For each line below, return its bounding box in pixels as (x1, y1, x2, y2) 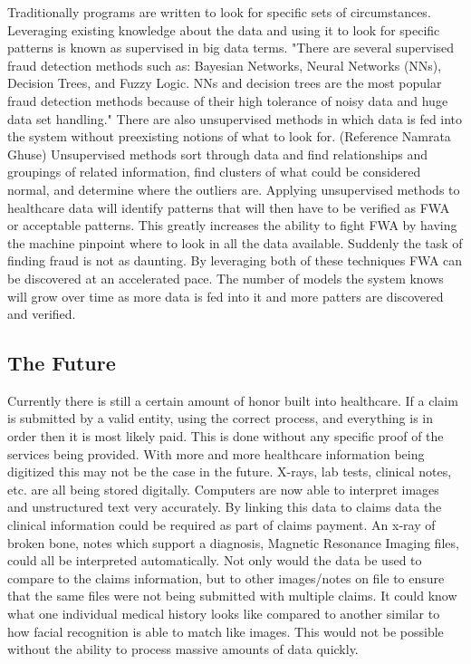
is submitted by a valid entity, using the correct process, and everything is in (7, 409, 434, 428)
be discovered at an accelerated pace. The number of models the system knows (7, 268, 444, 287)
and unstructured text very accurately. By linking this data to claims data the (7, 497, 442, 516)
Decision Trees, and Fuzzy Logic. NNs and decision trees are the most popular (7, 73, 442, 92)
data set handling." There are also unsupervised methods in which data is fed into (7, 109, 463, 128)
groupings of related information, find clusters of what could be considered (7, 162, 421, 181)
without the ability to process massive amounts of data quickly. (7, 640, 359, 659)
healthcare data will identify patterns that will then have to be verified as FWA (7, 197, 450, 217)
